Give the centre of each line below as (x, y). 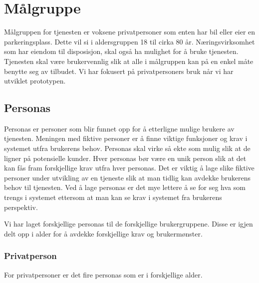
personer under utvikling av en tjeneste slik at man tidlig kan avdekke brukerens (128, 177)
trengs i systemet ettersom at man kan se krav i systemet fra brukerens (113, 197)
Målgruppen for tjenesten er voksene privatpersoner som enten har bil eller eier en (130, 32)
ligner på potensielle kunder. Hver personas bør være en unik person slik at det (125, 158)
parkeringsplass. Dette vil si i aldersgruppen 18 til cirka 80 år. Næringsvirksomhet (129, 41)
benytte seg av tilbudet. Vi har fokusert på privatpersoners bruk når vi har (119, 71)
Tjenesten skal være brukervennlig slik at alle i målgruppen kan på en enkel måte (129, 61)
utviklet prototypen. (35, 81)
